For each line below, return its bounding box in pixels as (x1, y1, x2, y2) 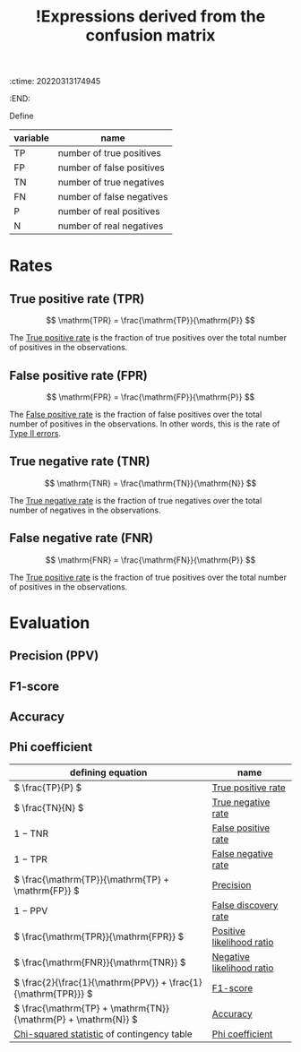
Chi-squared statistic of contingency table (13, 1028, 193, 1040)
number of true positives (57, 147, 161, 160)
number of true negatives (57, 177, 165, 189)
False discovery (211, 899, 279, 911)
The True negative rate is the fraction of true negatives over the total (9, 495, 262, 505)
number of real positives (57, 205, 160, 218)
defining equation (70, 766, 148, 779)
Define (9, 110, 34, 122)
